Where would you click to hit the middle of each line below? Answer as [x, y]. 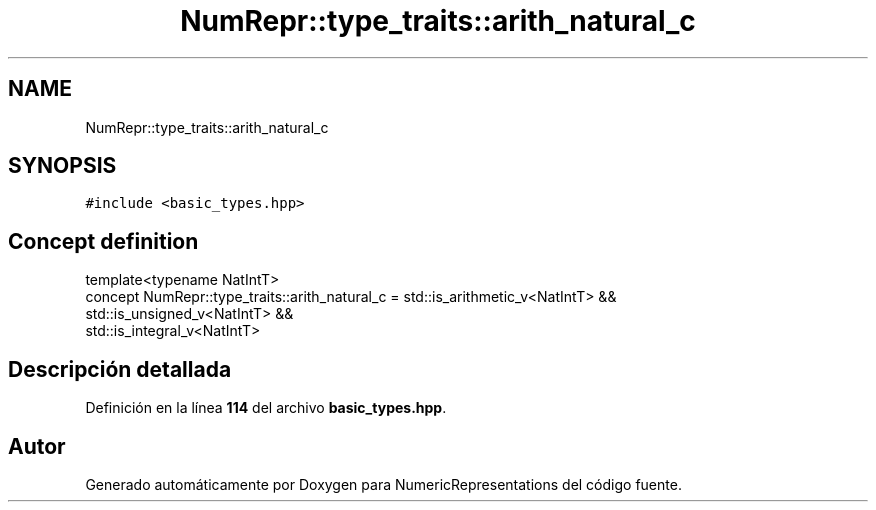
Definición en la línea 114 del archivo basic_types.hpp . [266, 408]
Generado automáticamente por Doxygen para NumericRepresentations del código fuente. [383, 484]
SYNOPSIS [62, 166]
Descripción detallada [120, 369]
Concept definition [103, 241]
